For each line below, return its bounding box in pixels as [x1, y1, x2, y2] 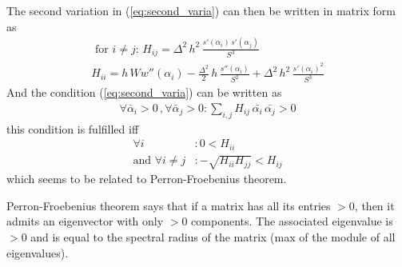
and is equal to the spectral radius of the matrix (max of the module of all [30, 229, 396, 245]
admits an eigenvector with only [6, 213, 164, 229]
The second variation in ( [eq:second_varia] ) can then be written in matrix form [6, 2, 396, 18]
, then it [354, 197, 395, 213]
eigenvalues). [6, 244, 69, 261]
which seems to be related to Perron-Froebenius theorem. [6, 170, 287, 187]
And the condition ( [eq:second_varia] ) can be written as [6, 84, 282, 101]
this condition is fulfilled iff [6, 120, 139, 137]
